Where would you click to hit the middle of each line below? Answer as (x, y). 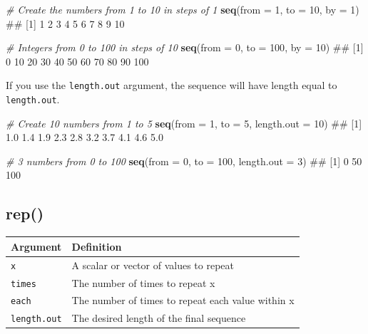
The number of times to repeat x (143, 282)
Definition (97, 246)
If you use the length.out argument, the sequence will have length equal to (172, 85)
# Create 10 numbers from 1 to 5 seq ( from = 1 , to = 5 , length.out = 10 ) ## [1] (184, 123)
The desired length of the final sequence (159, 318)
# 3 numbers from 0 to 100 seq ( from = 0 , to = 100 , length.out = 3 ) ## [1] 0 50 (184, 161)
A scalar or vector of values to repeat (153, 265)
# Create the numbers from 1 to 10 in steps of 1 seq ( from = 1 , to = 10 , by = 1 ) (183, 9)
